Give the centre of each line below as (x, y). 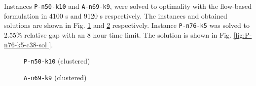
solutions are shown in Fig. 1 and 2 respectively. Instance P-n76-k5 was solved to (127, 25)
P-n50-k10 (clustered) (57, 61)
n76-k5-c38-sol (25, 44)
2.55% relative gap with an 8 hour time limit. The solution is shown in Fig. (118, 34)
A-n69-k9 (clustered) (55, 77)
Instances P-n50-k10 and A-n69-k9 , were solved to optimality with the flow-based (128, 6)
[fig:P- (243, 34)
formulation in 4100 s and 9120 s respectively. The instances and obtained (116, 15)
